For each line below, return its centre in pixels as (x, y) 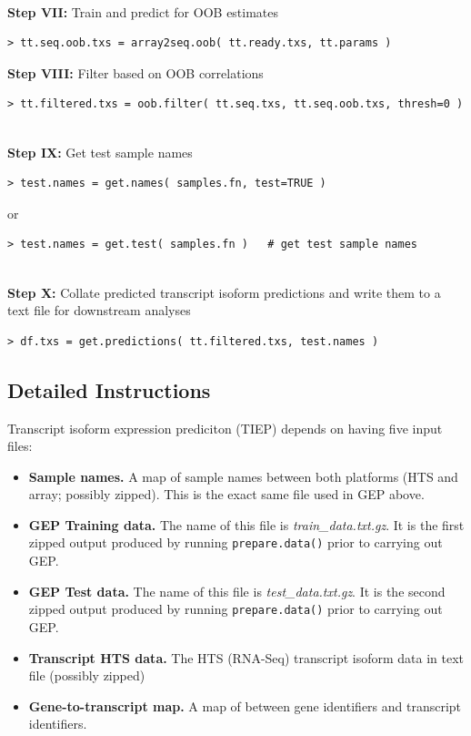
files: (20, 446)
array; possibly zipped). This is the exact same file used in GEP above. (226, 494)
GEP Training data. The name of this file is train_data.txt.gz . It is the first (246, 524)
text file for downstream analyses (99, 310)
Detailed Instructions (109, 389)
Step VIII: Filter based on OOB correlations (135, 72)
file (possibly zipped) (87, 675)
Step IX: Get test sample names (100, 152)
